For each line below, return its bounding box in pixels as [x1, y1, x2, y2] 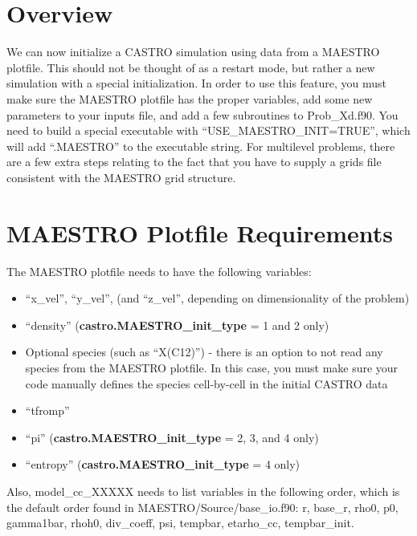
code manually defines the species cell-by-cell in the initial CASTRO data [25, 375, 388, 392]
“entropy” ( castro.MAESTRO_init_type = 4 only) [25, 456, 300, 473]
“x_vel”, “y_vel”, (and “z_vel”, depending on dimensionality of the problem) [25, 290, 410, 307]
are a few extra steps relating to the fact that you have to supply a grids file [6, 153, 382, 170]
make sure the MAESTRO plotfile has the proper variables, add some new [6, 90, 373, 107]
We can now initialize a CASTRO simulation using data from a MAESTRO [6, 43, 380, 60]
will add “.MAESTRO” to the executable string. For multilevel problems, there [6, 137, 395, 154]
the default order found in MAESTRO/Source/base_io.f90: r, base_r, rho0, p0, [6, 498, 399, 515]
